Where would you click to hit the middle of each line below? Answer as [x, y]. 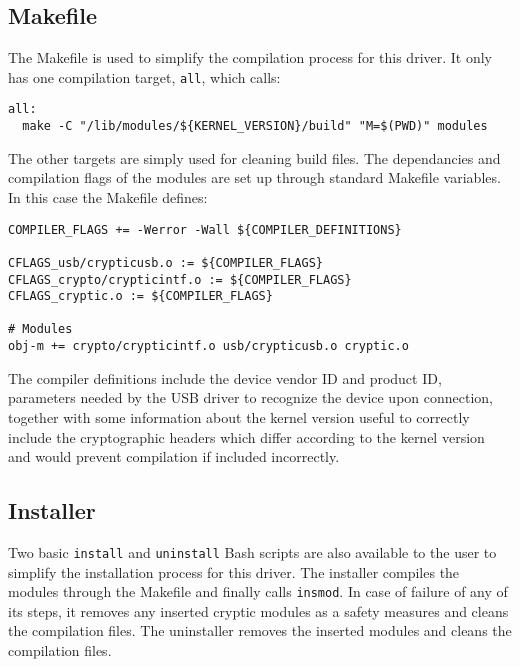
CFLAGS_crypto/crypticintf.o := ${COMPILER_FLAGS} [180, 279]
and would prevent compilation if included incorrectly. [174, 456]
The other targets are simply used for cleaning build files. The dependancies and [254, 157]
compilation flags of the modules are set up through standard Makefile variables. [254, 177]
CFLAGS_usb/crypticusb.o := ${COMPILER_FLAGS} [165, 262]
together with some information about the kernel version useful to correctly [239, 416]
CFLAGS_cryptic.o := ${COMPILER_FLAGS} [140, 296]
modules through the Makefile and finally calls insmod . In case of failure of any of [258, 591]
